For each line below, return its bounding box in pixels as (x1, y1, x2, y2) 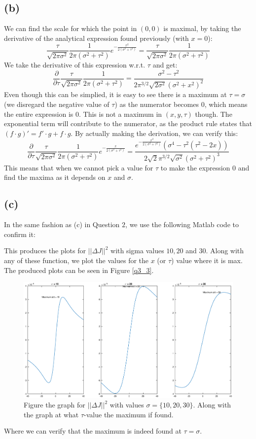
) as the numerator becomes (114, 99, 199, 109)
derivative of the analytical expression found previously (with (4, 33, 189, 43)
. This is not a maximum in (78, 108, 162, 119)
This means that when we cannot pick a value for (4, 162, 153, 172)
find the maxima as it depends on (4, 172, 106, 182)
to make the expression (160, 162, 230, 172)
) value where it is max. (171, 255, 243, 265)
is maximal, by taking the (163, 23, 241, 34)
